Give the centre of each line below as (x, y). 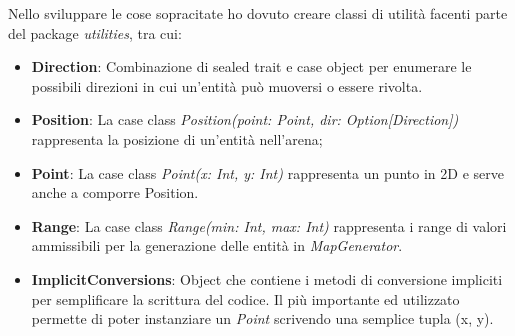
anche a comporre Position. (115, 192)
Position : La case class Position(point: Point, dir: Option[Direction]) (245, 119)
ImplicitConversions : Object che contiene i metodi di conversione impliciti (267, 278)
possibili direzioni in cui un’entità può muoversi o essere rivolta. (227, 85)
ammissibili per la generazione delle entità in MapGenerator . (217, 245)
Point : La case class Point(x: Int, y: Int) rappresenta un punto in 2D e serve (267, 172)
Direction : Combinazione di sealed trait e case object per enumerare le (251, 66)
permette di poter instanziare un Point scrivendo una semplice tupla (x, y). (262, 318)
